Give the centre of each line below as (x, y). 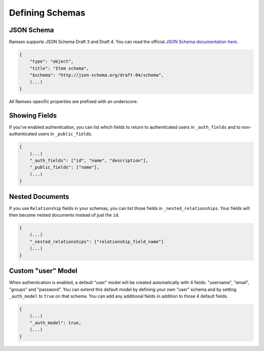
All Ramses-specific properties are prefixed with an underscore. (74, 101)
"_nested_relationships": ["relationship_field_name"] (97, 241)
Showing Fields (33, 115)
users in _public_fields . (65, 134)
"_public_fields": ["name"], (65, 167)
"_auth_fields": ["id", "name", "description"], (89, 161)
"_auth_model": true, (55, 323)
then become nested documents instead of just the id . (64, 215)
